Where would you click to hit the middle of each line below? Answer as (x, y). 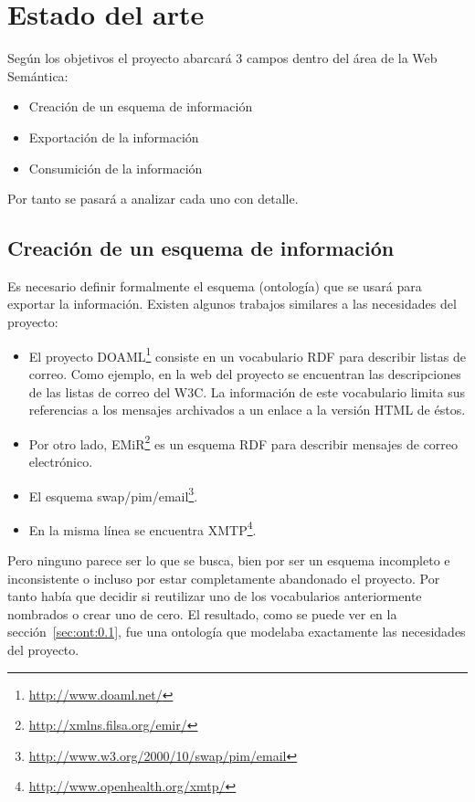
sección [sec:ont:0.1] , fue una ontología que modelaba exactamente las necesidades (237, 632)
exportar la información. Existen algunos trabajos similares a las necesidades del (232, 304)
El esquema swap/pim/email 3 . (113, 494)
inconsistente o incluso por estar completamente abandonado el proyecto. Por (224, 578)
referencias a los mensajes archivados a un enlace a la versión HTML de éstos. (247, 410)
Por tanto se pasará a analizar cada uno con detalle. (153, 199)
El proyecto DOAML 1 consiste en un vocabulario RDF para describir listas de (247, 354)
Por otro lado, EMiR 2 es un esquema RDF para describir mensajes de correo (243, 442)
